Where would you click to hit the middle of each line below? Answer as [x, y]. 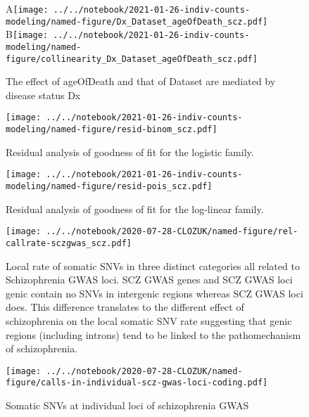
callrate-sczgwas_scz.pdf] [69, 243]
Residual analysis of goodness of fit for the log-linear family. [135, 208]
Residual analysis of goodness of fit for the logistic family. [130, 152]
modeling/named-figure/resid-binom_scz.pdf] [112, 130]
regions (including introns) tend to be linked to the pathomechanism [153, 334]
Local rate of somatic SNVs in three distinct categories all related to [153, 265]
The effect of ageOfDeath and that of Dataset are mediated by [141, 81]
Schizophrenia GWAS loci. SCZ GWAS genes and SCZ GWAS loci [149, 280]
